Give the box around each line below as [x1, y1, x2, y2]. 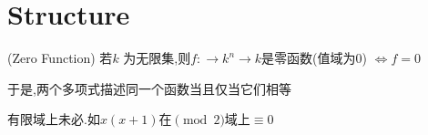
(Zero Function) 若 [7, 48, 113, 67]
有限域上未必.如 [7, 109, 100, 129]
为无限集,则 [123, 48, 191, 67]
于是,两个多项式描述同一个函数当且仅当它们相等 [7, 78, 291, 98]
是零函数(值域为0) [261, 48, 367, 67]
